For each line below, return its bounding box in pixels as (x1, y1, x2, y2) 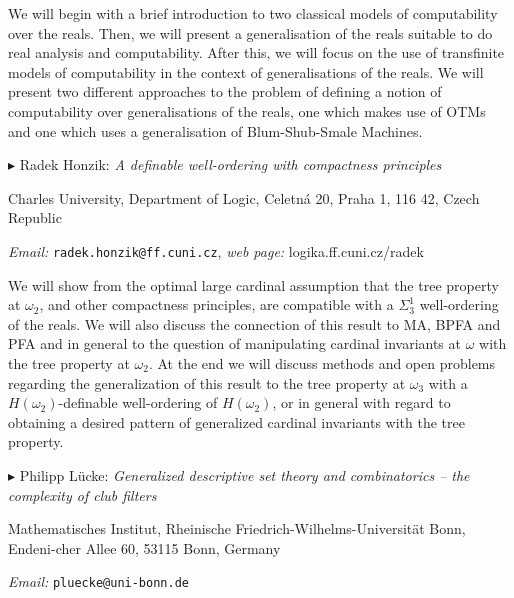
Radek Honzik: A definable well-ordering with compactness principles (19, 154, 442, 175)
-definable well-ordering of (58, 392, 218, 413)
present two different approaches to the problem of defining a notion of (8, 81, 442, 102)
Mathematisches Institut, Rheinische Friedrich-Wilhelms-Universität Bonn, (8, 518, 466, 539)
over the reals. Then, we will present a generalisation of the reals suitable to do (8, 22, 493, 43)
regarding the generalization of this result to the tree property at (8, 372, 406, 393)
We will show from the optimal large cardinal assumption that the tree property (8, 274, 499, 295)
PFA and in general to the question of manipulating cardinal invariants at (8, 333, 461, 354)
